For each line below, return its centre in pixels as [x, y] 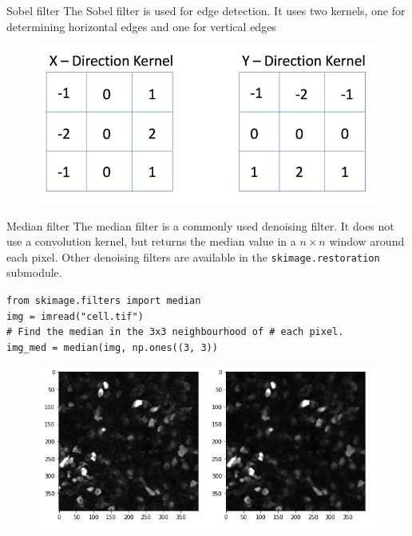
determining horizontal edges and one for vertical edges [141, 26]
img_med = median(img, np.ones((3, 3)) [112, 348]
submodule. [34, 272]
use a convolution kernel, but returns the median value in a [151, 241]
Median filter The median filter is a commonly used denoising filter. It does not [200, 225]
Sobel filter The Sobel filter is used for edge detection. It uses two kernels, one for [206, 10]
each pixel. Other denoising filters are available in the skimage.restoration [193, 256]
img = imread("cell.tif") [75, 316]
